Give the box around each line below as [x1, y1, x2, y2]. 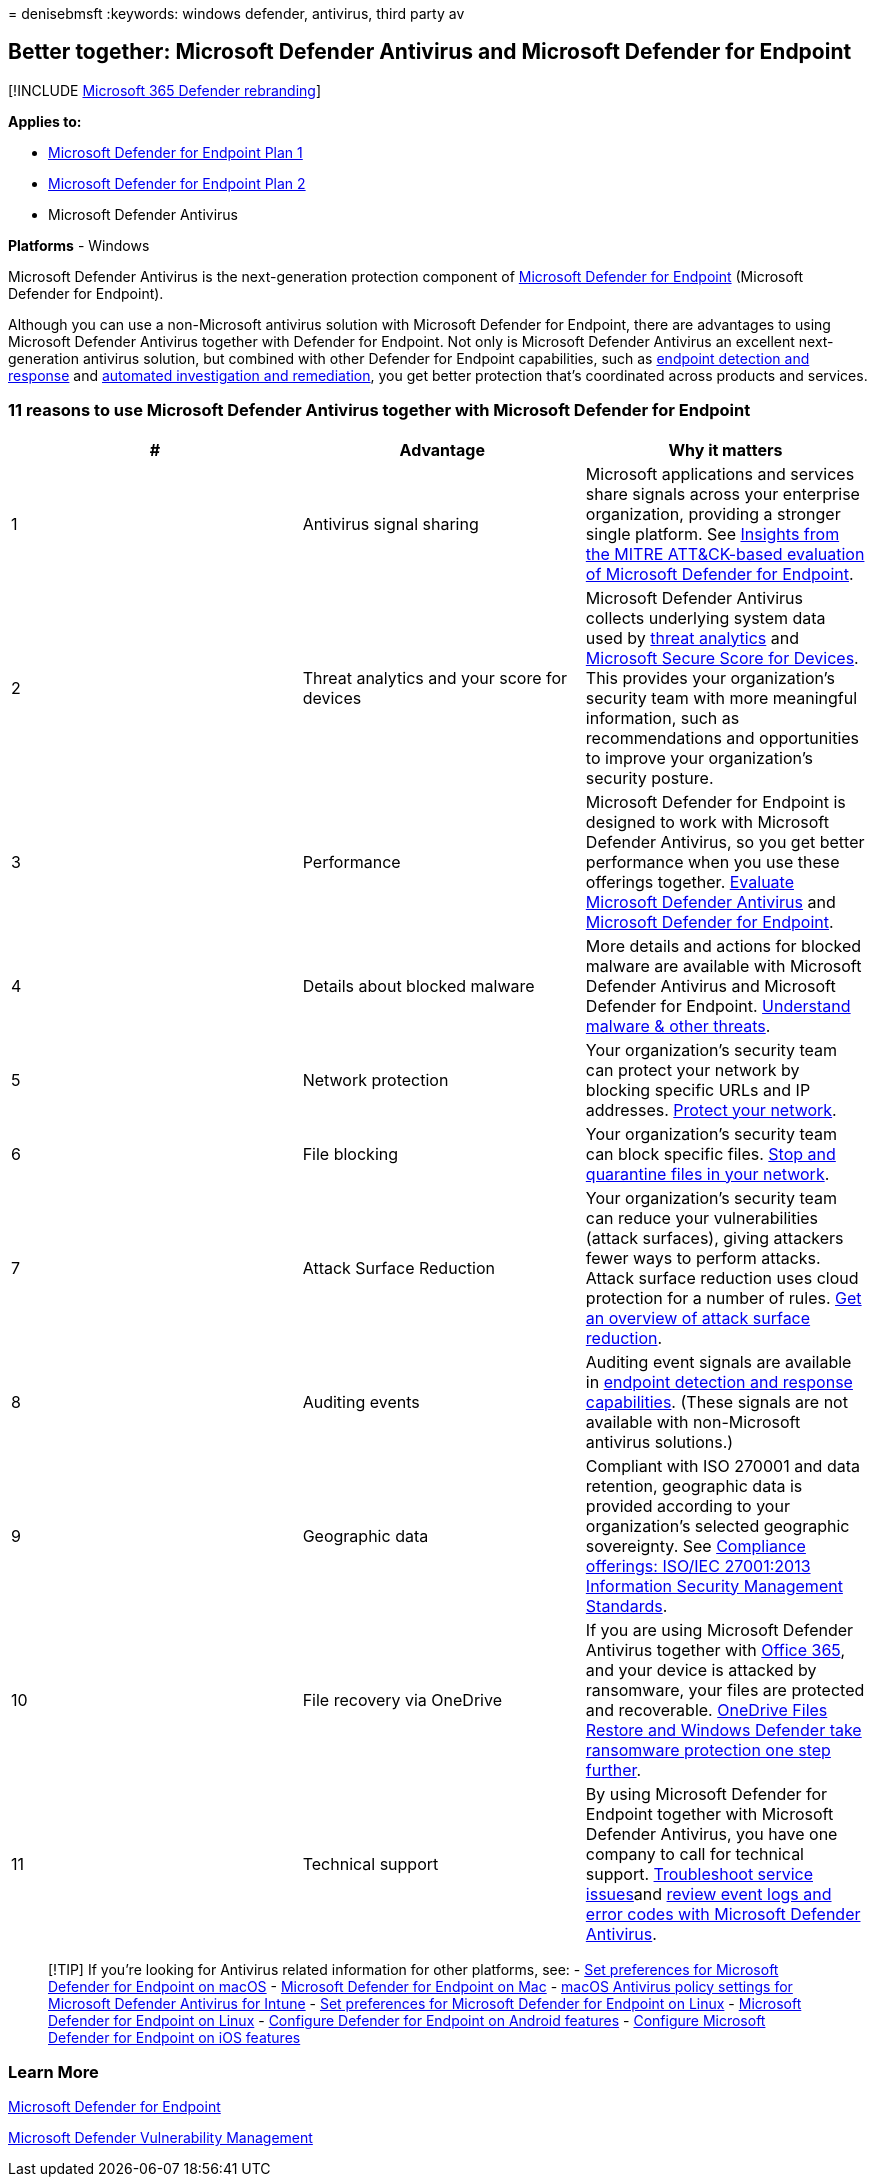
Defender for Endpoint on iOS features [48, 2028, 301, 2046]
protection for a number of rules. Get [585, 1287, 862, 1308]
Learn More [8, 2061, 99, 2082]
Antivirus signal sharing [302, 513, 479, 534]
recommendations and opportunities [585, 727, 860, 748]
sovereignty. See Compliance [585, 1535, 806, 1556]
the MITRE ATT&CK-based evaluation [585, 543, 865, 564]
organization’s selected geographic [585, 1515, 850, 1536]
